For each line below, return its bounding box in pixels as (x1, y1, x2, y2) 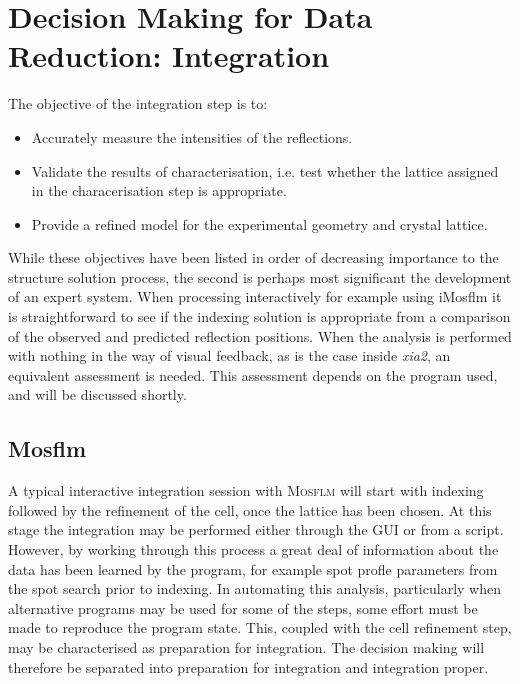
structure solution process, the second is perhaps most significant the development (8, 266, 512, 287)
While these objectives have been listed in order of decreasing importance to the (8, 247, 499, 268)
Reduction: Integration (8, 35, 330, 76)
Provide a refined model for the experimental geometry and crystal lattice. (31, 213, 488, 234)
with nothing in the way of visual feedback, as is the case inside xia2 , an (8, 345, 451, 366)
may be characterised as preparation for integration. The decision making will (8, 636, 485, 657)
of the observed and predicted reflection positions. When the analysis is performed (8, 325, 512, 346)
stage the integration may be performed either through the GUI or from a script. (8, 519, 504, 540)
